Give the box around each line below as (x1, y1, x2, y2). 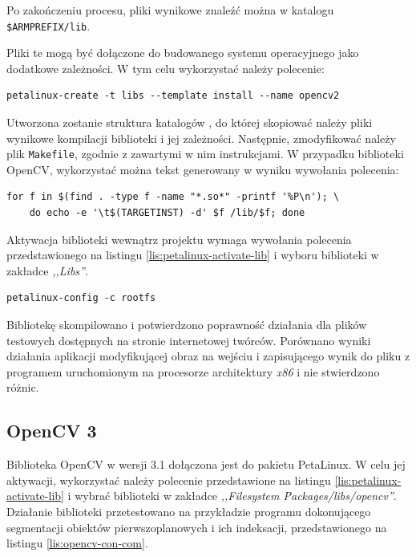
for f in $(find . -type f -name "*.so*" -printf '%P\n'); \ (6, 191, 340, 203)
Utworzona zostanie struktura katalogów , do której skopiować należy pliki (6, 114, 373, 131)
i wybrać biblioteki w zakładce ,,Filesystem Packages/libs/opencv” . (67, 487, 397, 504)
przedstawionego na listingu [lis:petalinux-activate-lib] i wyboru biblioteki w (6, 246, 379, 263)
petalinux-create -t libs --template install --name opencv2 (6, 90, 340, 102)
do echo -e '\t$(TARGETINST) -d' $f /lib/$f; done (29, 207, 305, 219)
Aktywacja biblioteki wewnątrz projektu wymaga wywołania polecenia (6, 230, 352, 247)
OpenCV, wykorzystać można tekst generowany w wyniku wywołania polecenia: (6, 161, 399, 177)
